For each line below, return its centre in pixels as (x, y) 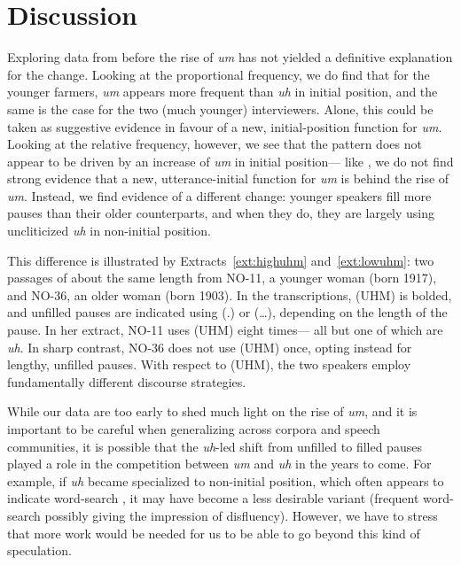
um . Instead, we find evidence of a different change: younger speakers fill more (219, 195)
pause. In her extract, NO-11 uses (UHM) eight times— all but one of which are (225, 330)
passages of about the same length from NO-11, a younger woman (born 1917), (222, 278)
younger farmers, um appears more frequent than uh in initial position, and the (223, 92)
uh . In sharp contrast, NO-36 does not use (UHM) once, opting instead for (210, 347)
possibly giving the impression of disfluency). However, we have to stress (241, 515)
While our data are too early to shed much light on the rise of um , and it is (212, 411)
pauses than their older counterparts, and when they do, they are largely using (221, 213)
